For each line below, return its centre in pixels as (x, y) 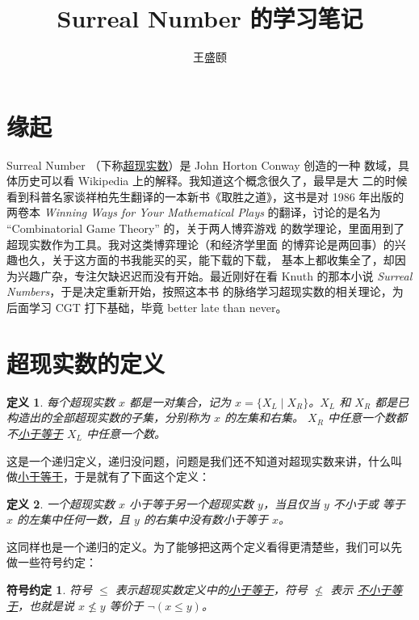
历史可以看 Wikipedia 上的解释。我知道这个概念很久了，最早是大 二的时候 (212, 181)
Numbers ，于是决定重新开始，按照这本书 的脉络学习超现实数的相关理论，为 (205, 291)
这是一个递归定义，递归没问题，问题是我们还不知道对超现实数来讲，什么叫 (204, 460)
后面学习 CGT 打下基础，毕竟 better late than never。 (147, 307)
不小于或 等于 (369, 503)
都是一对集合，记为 (180, 401)
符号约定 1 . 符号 (49, 590)
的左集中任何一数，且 (74, 519)
